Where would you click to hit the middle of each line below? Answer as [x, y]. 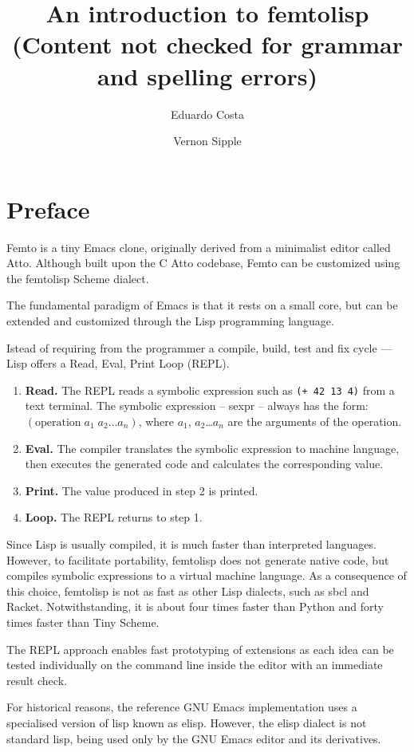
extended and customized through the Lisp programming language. [170, 321]
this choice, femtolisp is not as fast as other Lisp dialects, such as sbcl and [188, 591]
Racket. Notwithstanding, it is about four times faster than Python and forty [195, 606]
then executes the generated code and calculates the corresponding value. [204, 464]
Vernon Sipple [207, 141]
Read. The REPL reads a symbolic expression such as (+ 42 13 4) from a [210, 390]
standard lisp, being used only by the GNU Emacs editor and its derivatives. [194, 738]
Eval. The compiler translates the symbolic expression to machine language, [212, 448]
